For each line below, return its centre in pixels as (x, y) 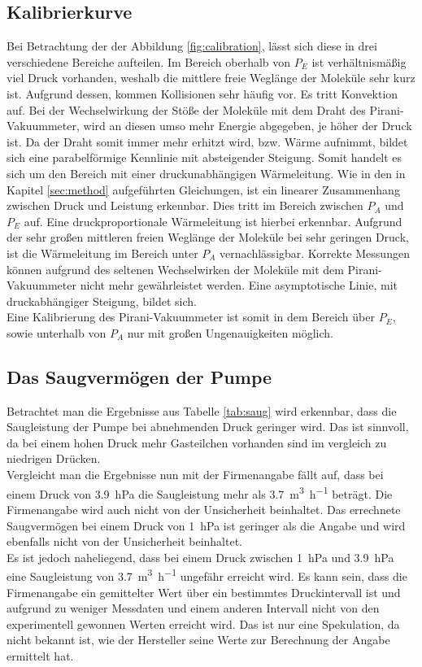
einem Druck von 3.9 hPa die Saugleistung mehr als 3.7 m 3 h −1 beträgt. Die (200, 492)
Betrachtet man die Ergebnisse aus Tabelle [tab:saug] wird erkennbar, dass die (202, 410)
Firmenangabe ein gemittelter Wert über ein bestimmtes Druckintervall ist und (204, 592)
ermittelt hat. (40, 655)
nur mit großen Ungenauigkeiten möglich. (230, 332)
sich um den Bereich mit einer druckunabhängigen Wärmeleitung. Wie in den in (206, 173)
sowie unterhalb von (57, 332)
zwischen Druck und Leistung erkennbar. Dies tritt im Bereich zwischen (185, 205)
